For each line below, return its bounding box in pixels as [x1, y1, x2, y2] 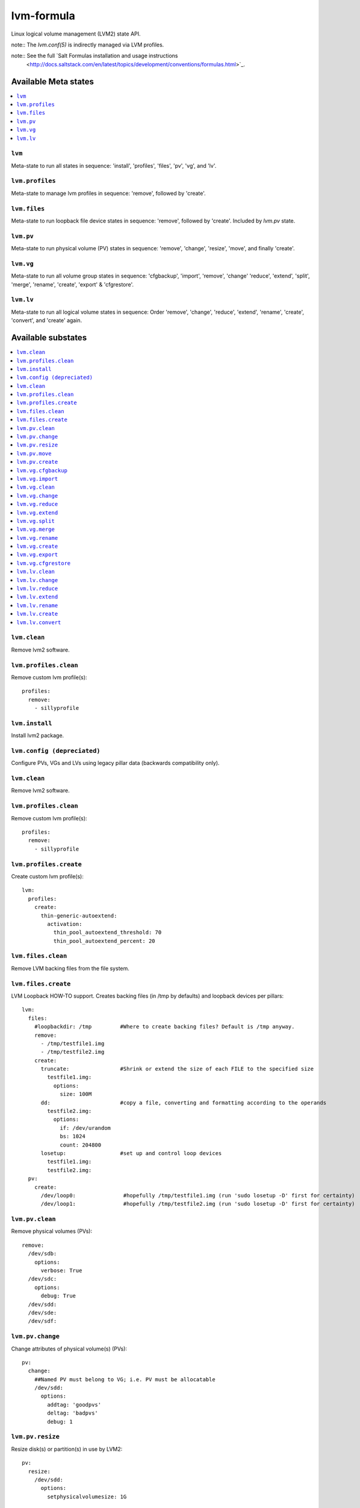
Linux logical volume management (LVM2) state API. [11, 30, 141, 37]
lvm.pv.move [16, 450, 52, 457]
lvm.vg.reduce [16, 501, 58, 508]
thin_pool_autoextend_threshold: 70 [53, 929, 162, 936]
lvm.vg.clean [16, 484, 55, 491]
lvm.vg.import [16, 475, 58, 482]
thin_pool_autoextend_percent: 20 [53, 937, 156, 944]
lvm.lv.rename [16, 602, 58, 609]
